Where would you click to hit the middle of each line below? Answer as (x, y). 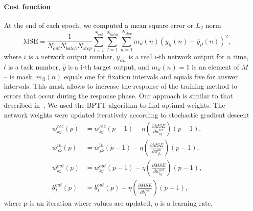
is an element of (216, 66)
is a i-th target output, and (109, 66)
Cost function (27, 6)
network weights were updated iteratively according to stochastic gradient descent (127, 114)
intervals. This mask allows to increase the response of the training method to (121, 86)
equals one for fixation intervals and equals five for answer (151, 76)
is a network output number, (71, 57)
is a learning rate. (186, 202)
